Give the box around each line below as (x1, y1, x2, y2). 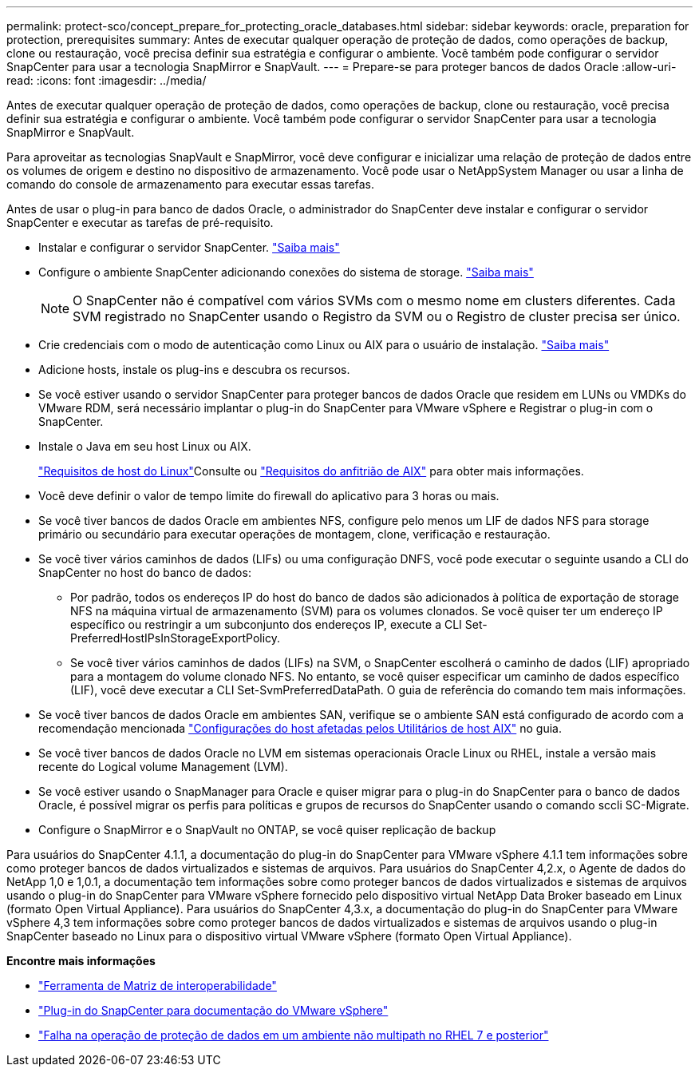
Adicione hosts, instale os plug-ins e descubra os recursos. (38, 363, 350, 376)
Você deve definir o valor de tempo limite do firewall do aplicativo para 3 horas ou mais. (38, 489, 500, 503)
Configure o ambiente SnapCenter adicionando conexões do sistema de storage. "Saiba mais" (38, 265, 534, 279)
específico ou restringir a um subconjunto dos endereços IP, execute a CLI (70, 618, 462, 631)
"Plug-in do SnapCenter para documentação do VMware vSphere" (38, 1003, 389, 1017)
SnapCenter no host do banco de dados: (38, 566, 251, 579)
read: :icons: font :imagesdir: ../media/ (6, 74, 207, 87)
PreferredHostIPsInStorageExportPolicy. (70, 631, 281, 645)
